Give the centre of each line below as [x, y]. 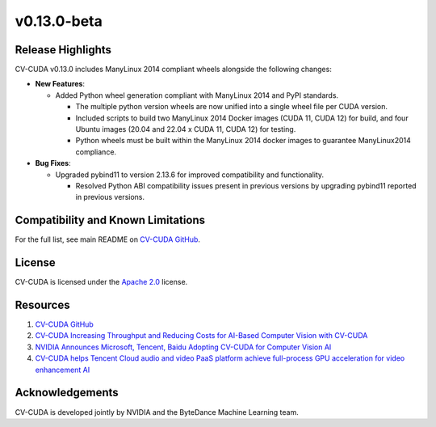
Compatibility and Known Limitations [110, 220]
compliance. [96, 152]
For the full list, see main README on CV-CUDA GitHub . [108, 239]
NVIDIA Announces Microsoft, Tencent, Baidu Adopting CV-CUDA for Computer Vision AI [183, 347]
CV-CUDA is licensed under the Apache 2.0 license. [101, 282]
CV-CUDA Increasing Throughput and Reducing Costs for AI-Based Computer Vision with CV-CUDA [201, 336]
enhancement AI [63, 370]
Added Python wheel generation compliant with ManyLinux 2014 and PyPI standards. [197, 95]
